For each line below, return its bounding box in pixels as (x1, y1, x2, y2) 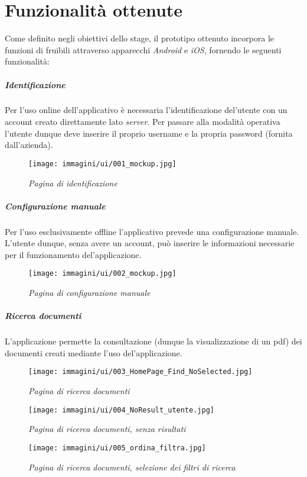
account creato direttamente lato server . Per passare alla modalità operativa (5, 115, 280, 128)
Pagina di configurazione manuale (28, 286, 151, 299)
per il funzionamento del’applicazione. (5, 248, 142, 260)
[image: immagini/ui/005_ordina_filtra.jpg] (28, 443, 206, 452)
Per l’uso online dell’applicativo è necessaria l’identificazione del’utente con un (5, 104, 288, 116)
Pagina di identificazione (28, 176, 117, 189)
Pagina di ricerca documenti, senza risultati (28, 423, 186, 435)
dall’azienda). (5, 138, 53, 151)
